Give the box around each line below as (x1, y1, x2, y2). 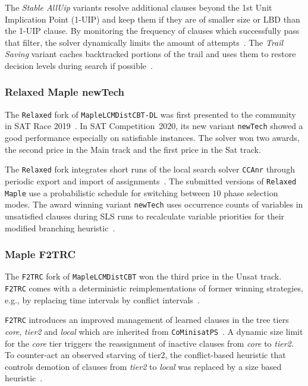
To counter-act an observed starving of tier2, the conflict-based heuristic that (5, 349, 286, 361)
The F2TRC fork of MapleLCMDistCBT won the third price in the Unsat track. (5, 270, 282, 283)
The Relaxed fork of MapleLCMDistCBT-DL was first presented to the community (5, 108, 296, 120)
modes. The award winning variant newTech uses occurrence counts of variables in (5, 198, 303, 211)
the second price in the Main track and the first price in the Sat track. (5, 143, 261, 155)
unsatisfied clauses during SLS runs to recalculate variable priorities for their (5, 209, 285, 222)
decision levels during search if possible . (5, 59, 153, 71)
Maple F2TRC (5, 247, 76, 262)
